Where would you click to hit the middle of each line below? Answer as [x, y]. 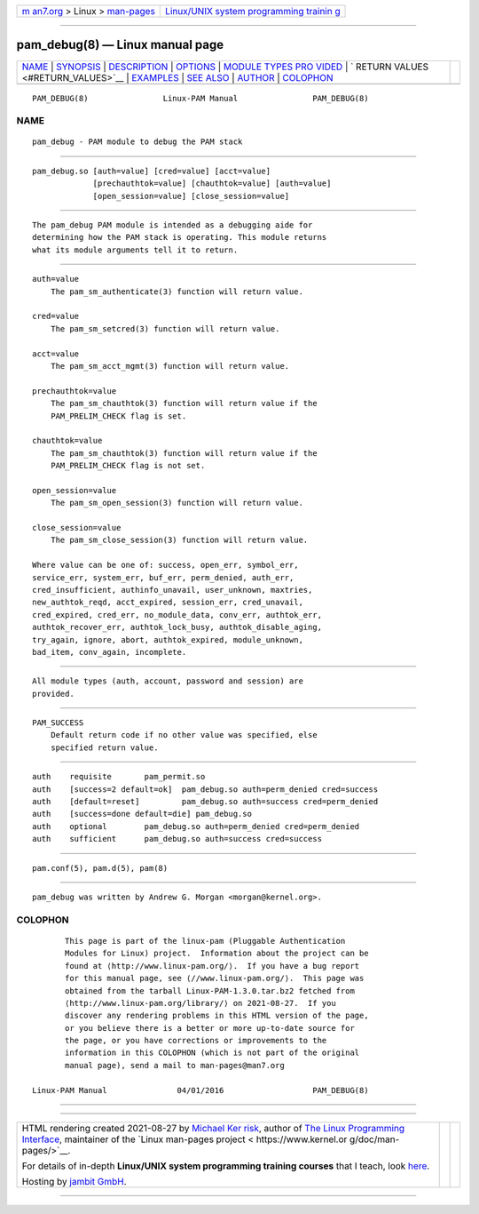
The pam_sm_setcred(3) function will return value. [165, 328]
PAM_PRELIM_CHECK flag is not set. [128, 466]
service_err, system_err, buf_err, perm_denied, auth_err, [163, 577]
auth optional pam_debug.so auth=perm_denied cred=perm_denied [196, 826]
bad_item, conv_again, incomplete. [110, 652]
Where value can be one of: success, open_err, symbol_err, [165, 565]
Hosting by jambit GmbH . [75, 1182]
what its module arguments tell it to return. [135, 250]
